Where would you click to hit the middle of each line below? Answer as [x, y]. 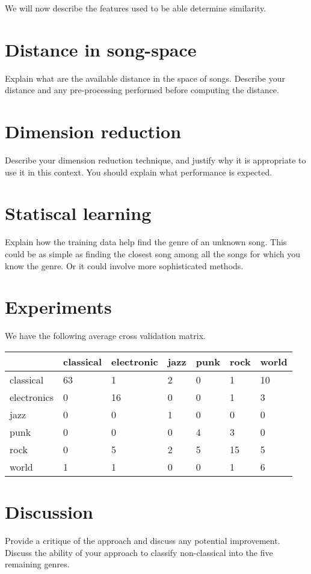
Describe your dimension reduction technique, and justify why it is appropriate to [155, 160]
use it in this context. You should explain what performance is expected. [139, 172]
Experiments [58, 307]
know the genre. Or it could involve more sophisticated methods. [124, 265]
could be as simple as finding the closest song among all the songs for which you [153, 253]
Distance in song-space [101, 49]
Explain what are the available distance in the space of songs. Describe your [145, 78]
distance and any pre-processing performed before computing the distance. [142, 90]
